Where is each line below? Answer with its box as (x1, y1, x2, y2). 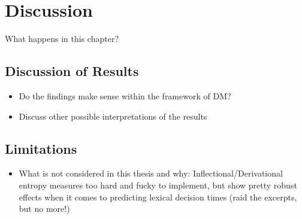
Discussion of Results (5, 62, 139, 80)
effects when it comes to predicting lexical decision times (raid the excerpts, (19, 190, 297, 203)
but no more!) (19, 202, 70, 215)
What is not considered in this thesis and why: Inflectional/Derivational (19, 167, 283, 180)
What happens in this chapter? (5, 32, 119, 45)
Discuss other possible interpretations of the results (19, 109, 207, 122)
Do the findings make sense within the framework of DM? (19, 89, 231, 102)
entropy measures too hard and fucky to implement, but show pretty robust (19, 178, 297, 191)
